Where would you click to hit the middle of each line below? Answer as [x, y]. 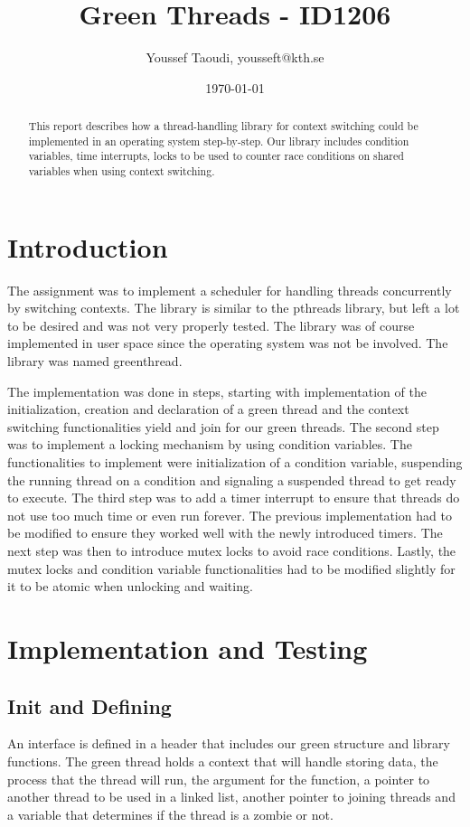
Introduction [88, 246]
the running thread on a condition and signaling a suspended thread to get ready [232, 479]
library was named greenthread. [95, 361]
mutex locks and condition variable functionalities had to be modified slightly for [231, 568]
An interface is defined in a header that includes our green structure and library [229, 743]
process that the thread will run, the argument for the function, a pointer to [219, 779]
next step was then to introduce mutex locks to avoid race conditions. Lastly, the [232, 550]
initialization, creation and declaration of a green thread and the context [208, 409]
